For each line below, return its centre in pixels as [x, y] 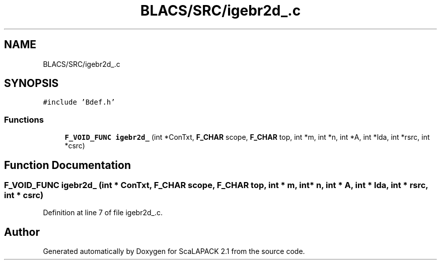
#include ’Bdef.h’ [79, 102]
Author [22, 232]
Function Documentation [67, 165]
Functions [24, 119]
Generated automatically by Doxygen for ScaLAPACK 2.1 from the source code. [174, 251]
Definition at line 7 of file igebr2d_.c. [103, 213]
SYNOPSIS [31, 83]
